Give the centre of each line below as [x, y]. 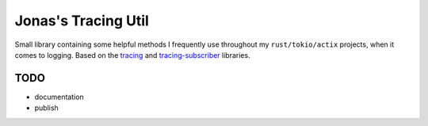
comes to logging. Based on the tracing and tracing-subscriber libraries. [132, 55]
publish [46, 108]
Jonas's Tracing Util [82, 21]
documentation [59, 97]
